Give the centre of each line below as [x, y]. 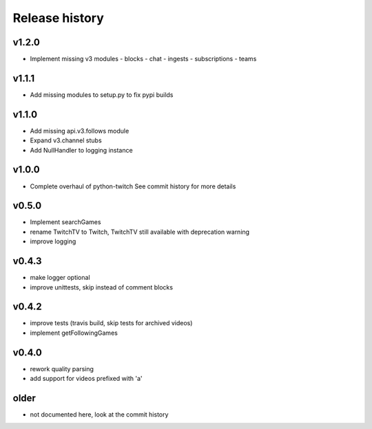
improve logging [53, 241]
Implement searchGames [65, 222]
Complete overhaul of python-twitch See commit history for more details [133, 186]
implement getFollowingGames [74, 333]
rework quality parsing [62, 368]
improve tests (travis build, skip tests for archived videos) [111, 323]
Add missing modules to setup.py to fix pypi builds [102, 95]
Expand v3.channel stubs [66, 140]
